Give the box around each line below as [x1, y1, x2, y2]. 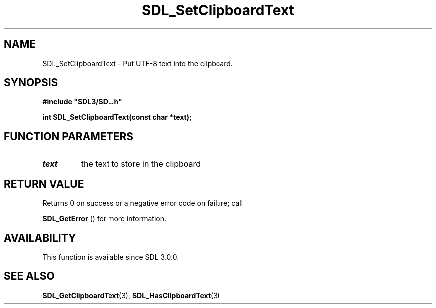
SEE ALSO [4, 270, 55, 283]
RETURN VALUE [4, 177, 84, 190]
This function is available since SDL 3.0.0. [42, 252, 179, 261]
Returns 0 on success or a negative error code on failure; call [42, 199, 243, 208]
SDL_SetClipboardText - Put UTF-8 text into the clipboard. [42, 59, 233, 68]
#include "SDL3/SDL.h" [42, 97, 122, 106]
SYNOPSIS [4, 76, 58, 89]
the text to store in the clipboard [81, 159, 201, 169]
